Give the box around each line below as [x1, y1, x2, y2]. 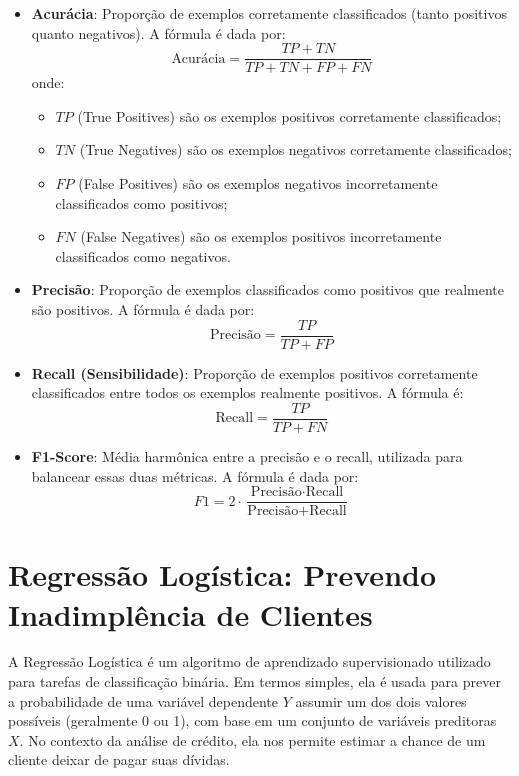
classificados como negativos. [55, 245, 231, 266]
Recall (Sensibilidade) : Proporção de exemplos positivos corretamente [31, 362, 478, 383]
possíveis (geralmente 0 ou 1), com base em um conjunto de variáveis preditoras [8, 710, 497, 731]
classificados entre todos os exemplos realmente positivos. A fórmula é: [31, 382, 464, 403]
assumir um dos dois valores [295, 690, 467, 711]
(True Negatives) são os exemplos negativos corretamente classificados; [79, 139, 513, 160]
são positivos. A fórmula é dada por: [31, 299, 255, 319]
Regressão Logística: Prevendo [8, 554, 437, 595]
